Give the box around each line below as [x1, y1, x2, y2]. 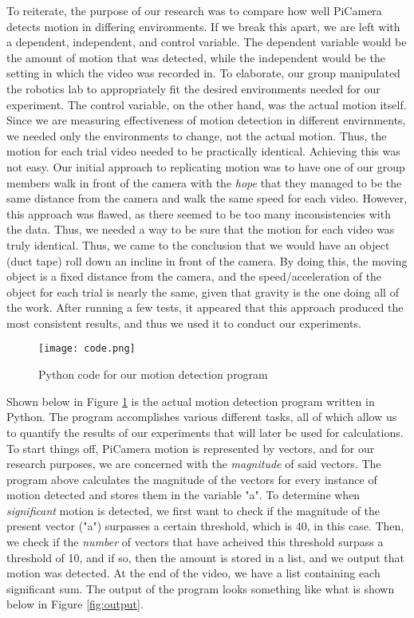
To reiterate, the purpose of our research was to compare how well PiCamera [6, 2, 382, 18]
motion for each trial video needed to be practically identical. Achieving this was [6, 143, 400, 159]
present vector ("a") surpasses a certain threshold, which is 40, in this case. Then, [6, 518, 404, 534]
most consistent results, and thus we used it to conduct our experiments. [6, 314, 361, 331]
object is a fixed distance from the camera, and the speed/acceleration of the [6, 268, 382, 285]
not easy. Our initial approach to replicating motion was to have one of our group [6, 158, 405, 175]
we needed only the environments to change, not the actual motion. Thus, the [6, 127, 387, 144]
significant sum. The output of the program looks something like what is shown [6, 580, 395, 596]
